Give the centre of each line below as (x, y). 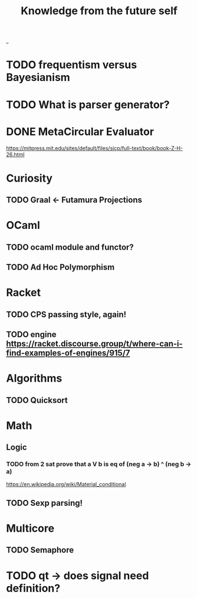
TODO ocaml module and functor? (70, 247)
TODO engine (31, 334)
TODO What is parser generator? (88, 104)
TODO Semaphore (40, 550)
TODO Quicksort (37, 400)
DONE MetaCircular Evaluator (80, 132)
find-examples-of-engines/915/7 (68, 353)
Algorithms (34, 378)
